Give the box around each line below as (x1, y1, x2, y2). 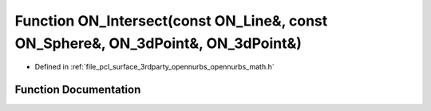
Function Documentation (14, 83, 141, 97)
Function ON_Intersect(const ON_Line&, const (14, 12, 328, 30)
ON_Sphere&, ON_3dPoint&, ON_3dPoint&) (14, 34, 302, 52)
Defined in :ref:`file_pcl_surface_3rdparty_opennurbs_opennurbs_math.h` (34, 62, 275, 72)
